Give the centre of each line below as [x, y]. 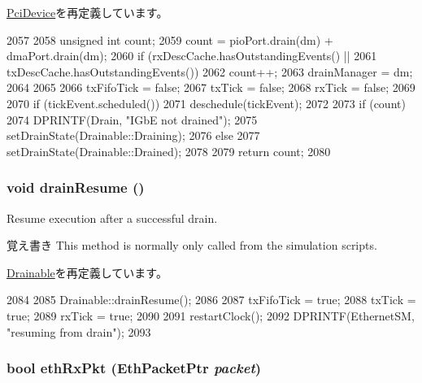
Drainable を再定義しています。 [87, 272]
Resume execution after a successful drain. [112, 218]
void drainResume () [76, 187]
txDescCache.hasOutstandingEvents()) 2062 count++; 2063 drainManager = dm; [210, 71]
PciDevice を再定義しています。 [87, 12]
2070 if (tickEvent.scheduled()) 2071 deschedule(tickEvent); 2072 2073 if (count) [206, 103]
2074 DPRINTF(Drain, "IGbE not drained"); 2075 [132, 119]
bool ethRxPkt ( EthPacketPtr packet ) [134, 368]
